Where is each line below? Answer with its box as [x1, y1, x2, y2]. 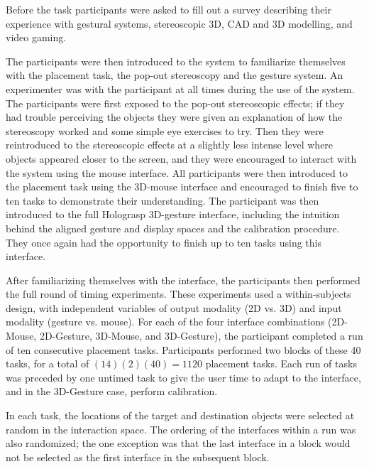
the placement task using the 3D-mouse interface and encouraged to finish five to [6, 179, 358, 194]
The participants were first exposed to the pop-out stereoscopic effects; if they [6, 95, 345, 110]
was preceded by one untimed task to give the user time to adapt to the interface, [6, 370, 361, 384]
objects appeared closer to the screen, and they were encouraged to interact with [6, 151, 357, 166]
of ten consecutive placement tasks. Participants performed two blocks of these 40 [6, 342, 361, 357]
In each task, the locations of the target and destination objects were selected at [6, 408, 355, 423]
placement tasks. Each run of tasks [205, 356, 357, 371]
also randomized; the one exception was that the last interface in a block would [6, 436, 351, 451]
